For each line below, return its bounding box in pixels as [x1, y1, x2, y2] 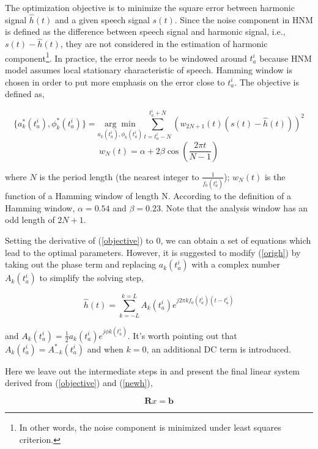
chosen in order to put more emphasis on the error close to [5, 75, 225, 88]
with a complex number [191, 258, 280, 271]
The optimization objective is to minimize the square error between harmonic [5, 1, 295, 13]
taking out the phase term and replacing [5, 258, 157, 271]
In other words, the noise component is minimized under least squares [19, 420, 281, 433]
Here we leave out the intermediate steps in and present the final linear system [5, 364, 300, 377]
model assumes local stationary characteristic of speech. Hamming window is [5, 64, 292, 76]
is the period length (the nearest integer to [39, 170, 199, 183]
